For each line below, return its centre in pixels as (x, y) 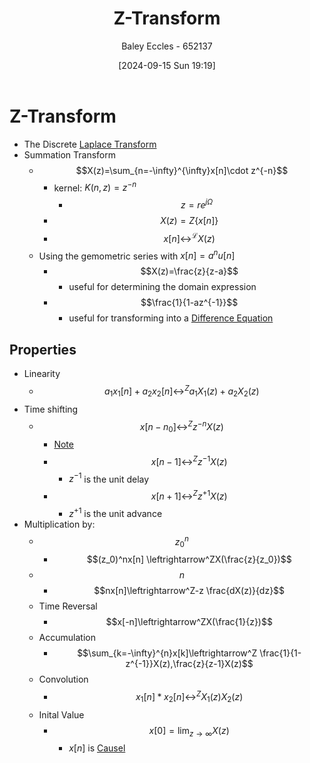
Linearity (42, 374)
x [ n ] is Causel (97, 748)
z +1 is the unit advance (115, 512)
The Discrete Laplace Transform (90, 144)
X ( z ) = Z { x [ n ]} (189, 220)
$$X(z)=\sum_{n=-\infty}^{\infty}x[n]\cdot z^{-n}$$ (182, 170)
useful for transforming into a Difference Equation (171, 318)
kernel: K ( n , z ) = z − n (95, 187)
